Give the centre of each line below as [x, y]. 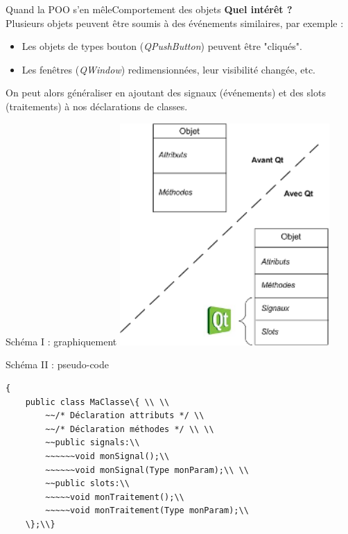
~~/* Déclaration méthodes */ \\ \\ [130, 429]
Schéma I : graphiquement [61, 341]
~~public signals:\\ [93, 443]
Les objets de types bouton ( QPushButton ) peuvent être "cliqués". [162, 46]
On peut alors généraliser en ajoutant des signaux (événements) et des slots [166, 93]
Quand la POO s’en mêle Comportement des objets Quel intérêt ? [149, 9]
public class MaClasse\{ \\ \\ [97, 402]
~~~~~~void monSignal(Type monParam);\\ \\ [147, 470]
